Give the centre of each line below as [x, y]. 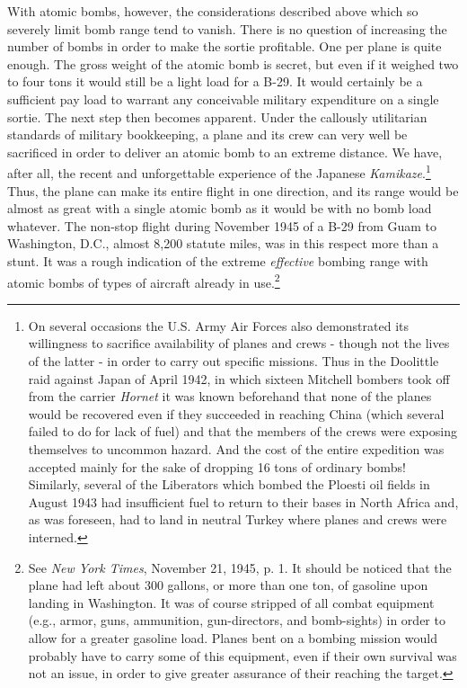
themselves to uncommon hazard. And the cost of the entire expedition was [236, 448]
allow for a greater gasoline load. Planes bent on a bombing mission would [233, 637]
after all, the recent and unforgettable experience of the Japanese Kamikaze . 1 [219, 171]
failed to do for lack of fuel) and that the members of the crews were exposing [242, 431]
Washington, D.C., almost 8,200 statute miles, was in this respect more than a [223, 243]
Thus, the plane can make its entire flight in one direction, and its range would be [233, 190]
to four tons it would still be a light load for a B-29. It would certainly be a [215, 81]
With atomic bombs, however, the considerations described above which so [213, 11]
